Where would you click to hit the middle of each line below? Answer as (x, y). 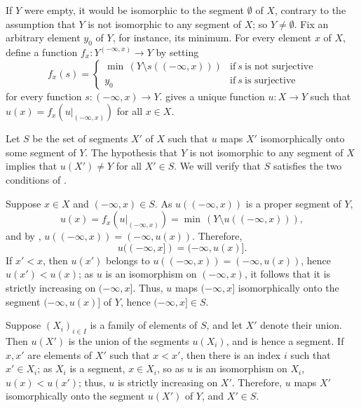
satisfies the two (307, 166)
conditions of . (36, 179)
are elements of (60, 354)
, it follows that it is (287, 274)
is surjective (270, 80)
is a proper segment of (293, 203)
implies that (32, 166)
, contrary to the (310, 10)
